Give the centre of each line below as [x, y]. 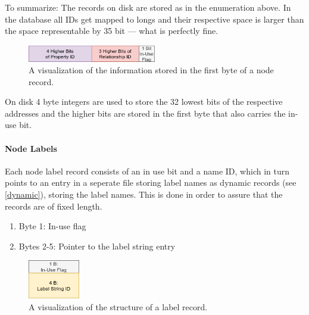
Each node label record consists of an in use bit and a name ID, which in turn [147, 171]
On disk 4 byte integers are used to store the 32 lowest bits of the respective [144, 102]
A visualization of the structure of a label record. [118, 306]
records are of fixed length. [54, 206]
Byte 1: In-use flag [52, 226]
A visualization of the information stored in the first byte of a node [151, 70]
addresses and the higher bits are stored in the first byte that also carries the [145, 113]
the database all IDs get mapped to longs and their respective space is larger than [154, 19]
